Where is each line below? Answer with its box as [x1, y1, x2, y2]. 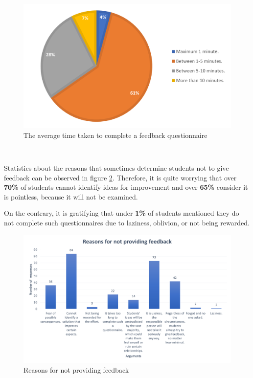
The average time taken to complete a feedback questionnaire [23, 130, 207, 140]
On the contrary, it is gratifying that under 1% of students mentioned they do [4, 208, 239, 218]
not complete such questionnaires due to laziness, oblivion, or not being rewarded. [4, 217, 250, 227]
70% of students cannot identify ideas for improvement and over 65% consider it [4, 182, 248, 192]
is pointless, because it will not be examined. [4, 191, 138, 201]
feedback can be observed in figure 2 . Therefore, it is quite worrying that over [4, 172, 237, 182]
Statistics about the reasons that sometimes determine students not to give [4, 163, 229, 173]
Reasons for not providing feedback [23, 364, 129, 375]
